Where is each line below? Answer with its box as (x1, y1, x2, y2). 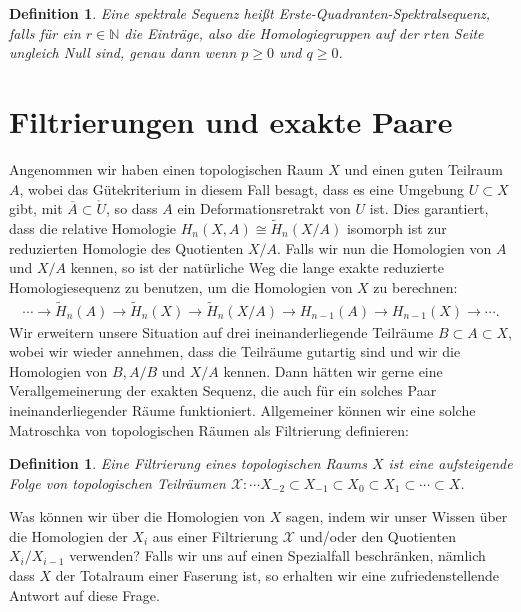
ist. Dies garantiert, (369, 198, 489, 219)
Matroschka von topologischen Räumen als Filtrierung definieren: (9, 419, 409, 440)
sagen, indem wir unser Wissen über (285, 506, 508, 527)
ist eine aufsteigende (388, 453, 513, 474)
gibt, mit (9, 198, 63, 219)
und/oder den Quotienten (299, 525, 456, 546)
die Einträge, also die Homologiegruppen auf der (124, 22, 419, 43)
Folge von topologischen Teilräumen (9, 472, 226, 493)
